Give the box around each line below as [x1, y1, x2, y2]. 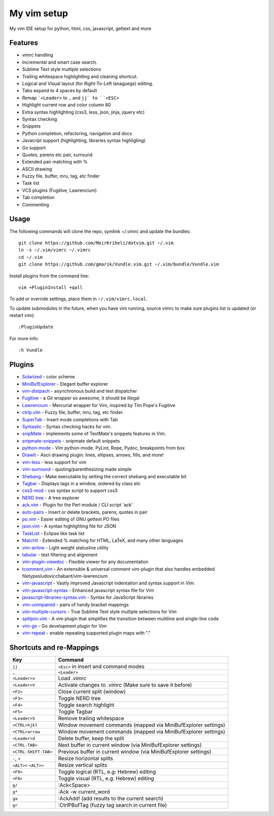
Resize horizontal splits [58, 755, 114, 762]
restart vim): [9, 312, 35, 318]
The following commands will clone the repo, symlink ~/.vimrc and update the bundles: [9, 228, 191, 234]
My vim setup [9, 8, 68, 19]
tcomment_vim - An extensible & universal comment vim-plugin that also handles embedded [22, 566, 215, 572]
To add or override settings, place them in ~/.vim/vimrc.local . [9, 296, 148, 302]
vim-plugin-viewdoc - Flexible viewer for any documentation [22, 559, 149, 565]
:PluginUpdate [18, 324, 53, 330]
